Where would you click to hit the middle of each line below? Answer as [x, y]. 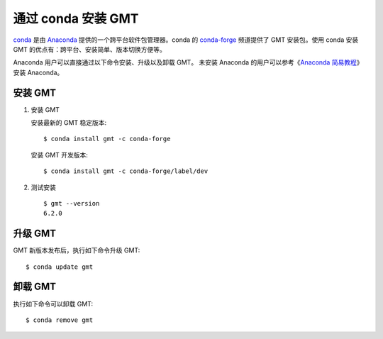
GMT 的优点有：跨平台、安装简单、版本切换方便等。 [90, 49]
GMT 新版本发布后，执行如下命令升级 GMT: [77, 250]
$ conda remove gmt [60, 320]
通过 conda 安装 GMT [76, 18]
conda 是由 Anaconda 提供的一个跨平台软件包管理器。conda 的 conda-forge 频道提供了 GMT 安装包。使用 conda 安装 [186, 40]
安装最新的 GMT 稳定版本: [69, 123]
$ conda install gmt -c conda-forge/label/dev [126, 171]
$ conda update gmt [60, 267]
